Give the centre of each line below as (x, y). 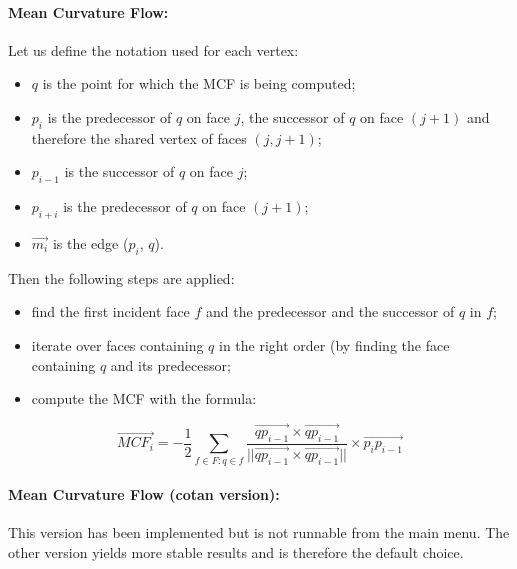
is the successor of (119, 171)
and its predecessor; (170, 364)
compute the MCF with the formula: (144, 398)
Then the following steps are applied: (121, 277)
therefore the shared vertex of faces (139, 137)
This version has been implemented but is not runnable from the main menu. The (259, 532)
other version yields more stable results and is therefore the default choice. (236, 551)
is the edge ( (90, 242)
